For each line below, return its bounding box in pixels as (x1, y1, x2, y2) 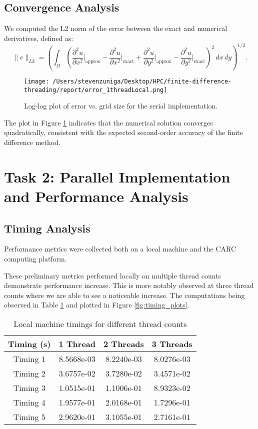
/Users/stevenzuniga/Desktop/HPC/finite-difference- (52, 77, 232, 85)
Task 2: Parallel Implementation (4, 166, 230, 186)
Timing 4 (13, 396, 45, 408)
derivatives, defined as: (4, 32, 73, 43)
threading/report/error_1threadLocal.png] (24, 86, 167, 93)
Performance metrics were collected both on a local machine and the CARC (4, 243, 236, 254)
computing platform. (4, 253, 67, 263)
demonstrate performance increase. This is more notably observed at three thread (4, 280, 254, 290)
